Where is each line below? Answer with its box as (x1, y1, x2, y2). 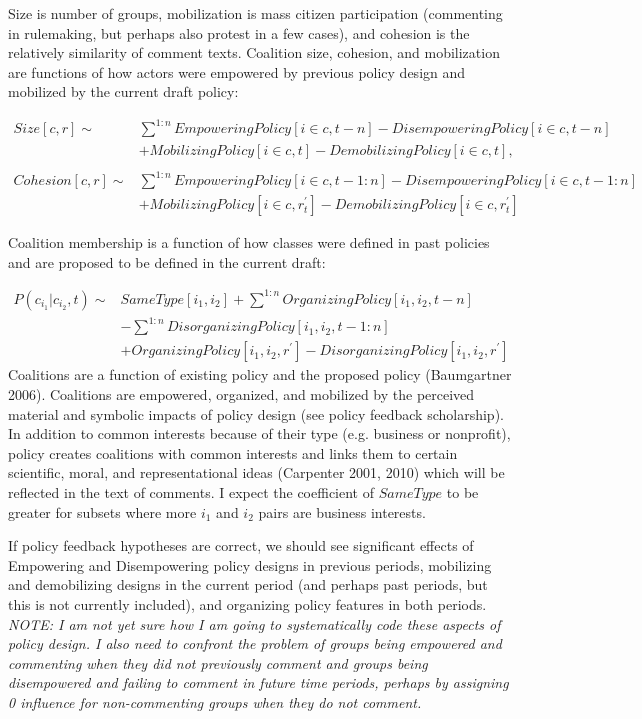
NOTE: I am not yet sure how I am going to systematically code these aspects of (8, 613, 501, 634)
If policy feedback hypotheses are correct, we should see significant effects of (8, 535, 474, 556)
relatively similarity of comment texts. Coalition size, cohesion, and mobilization (8, 42, 500, 63)
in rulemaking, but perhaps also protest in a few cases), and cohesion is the (8, 22, 470, 43)
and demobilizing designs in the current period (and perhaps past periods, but (8, 574, 488, 595)
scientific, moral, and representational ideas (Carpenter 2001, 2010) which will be (8, 462, 505, 483)
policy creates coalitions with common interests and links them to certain (8, 442, 458, 463)
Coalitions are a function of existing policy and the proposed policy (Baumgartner (8, 364, 512, 385)
